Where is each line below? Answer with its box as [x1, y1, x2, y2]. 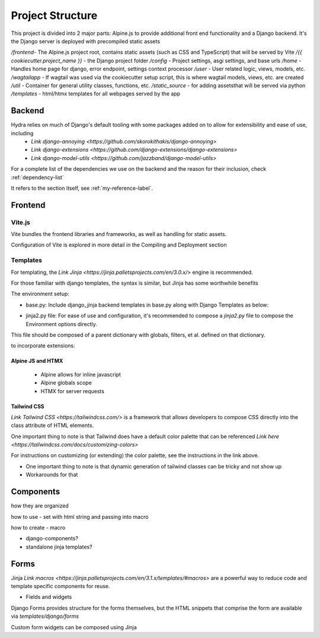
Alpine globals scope [40, 379, 92, 387]
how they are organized [11, 502, 69, 509]
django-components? [25, 535, 78, 542]
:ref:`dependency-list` [11, 174, 65, 181]
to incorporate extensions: [11, 342, 75, 349]
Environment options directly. [25, 320, 98, 327]
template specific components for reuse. [11, 583, 110, 590]
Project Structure [11, 9, 98, 22]
